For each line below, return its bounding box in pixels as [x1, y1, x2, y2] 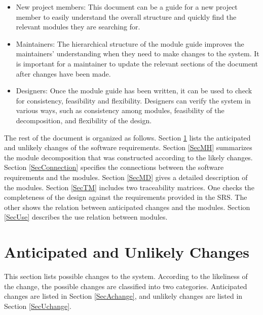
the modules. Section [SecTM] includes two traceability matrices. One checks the [4, 182, 254, 192]
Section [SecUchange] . [4, 300, 72, 311]
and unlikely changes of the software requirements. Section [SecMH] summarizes [4, 142, 252, 153]
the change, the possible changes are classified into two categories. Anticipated [4, 281, 247, 291]
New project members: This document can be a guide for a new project [16, 2, 238, 12]
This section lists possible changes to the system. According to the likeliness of [4, 271, 248, 281]
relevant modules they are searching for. [16, 21, 140, 32]
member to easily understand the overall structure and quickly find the [16, 11, 237, 22]
